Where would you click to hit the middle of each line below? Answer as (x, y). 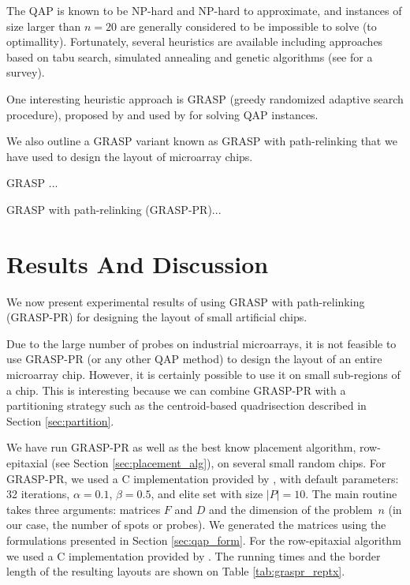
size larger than (44, 26)
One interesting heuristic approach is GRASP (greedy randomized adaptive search (205, 98)
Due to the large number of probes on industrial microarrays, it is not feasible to (201, 343)
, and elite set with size (207, 494)
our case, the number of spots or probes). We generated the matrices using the (196, 525)
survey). (26, 72)
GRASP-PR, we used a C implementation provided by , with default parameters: (203, 478)
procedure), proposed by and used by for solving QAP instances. (162, 114)
